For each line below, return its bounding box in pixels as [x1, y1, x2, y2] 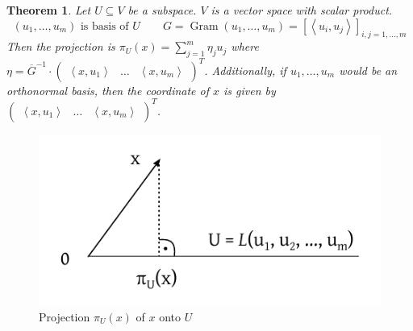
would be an [339, 61, 398, 78]
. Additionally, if [204, 61, 286, 78]
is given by [223, 81, 276, 98]
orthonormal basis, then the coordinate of [6, 81, 210, 98]
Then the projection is [6, 38, 115, 55]
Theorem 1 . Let [6, 2, 91, 18]
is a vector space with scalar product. [211, 2, 393, 18]
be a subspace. [127, 2, 197, 18]
